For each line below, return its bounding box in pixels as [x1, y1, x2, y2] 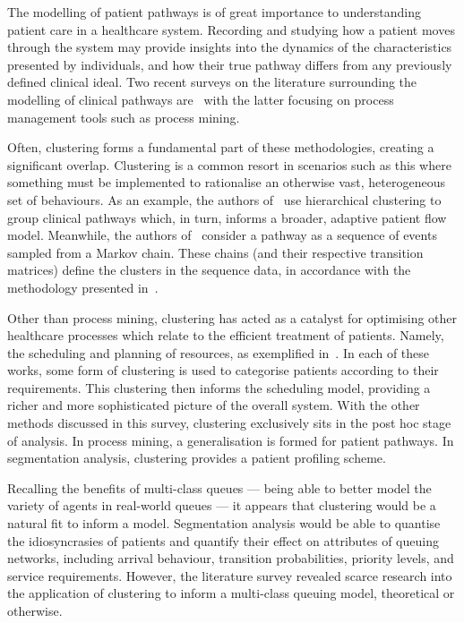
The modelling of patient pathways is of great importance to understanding [7, 3, 421, 21]
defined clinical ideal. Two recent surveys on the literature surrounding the [7, 73, 417, 91]
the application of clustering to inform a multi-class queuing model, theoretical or [7, 584, 455, 602]
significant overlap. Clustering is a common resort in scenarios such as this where [7, 155, 451, 174]
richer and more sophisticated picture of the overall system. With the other [7, 396, 420, 414]
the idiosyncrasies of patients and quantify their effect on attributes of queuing [7, 531, 439, 550]
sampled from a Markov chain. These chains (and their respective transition [7, 243, 424, 261]
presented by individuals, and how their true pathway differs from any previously [7, 55, 452, 73]
